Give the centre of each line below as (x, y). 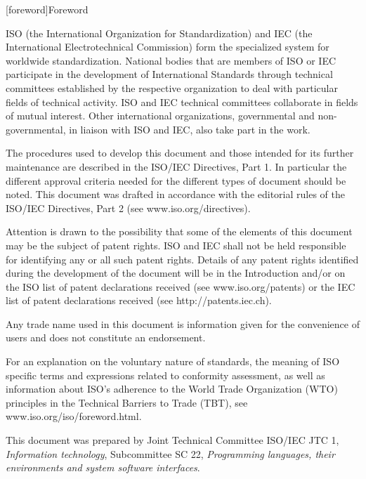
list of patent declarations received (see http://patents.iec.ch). (139, 300)
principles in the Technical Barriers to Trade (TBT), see (127, 402)
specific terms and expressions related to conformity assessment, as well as (165, 375)
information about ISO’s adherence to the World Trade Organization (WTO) (172, 389)
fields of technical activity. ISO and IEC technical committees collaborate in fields (182, 101)
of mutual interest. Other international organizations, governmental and (160, 116)
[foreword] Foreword (47, 9)
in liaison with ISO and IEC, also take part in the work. (190, 129)
